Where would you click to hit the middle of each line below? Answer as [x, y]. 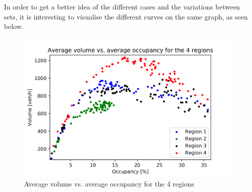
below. [14, 26]
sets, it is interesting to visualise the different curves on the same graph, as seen [126, 16]
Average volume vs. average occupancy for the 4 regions [109, 184]
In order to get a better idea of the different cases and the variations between [122, 6]
